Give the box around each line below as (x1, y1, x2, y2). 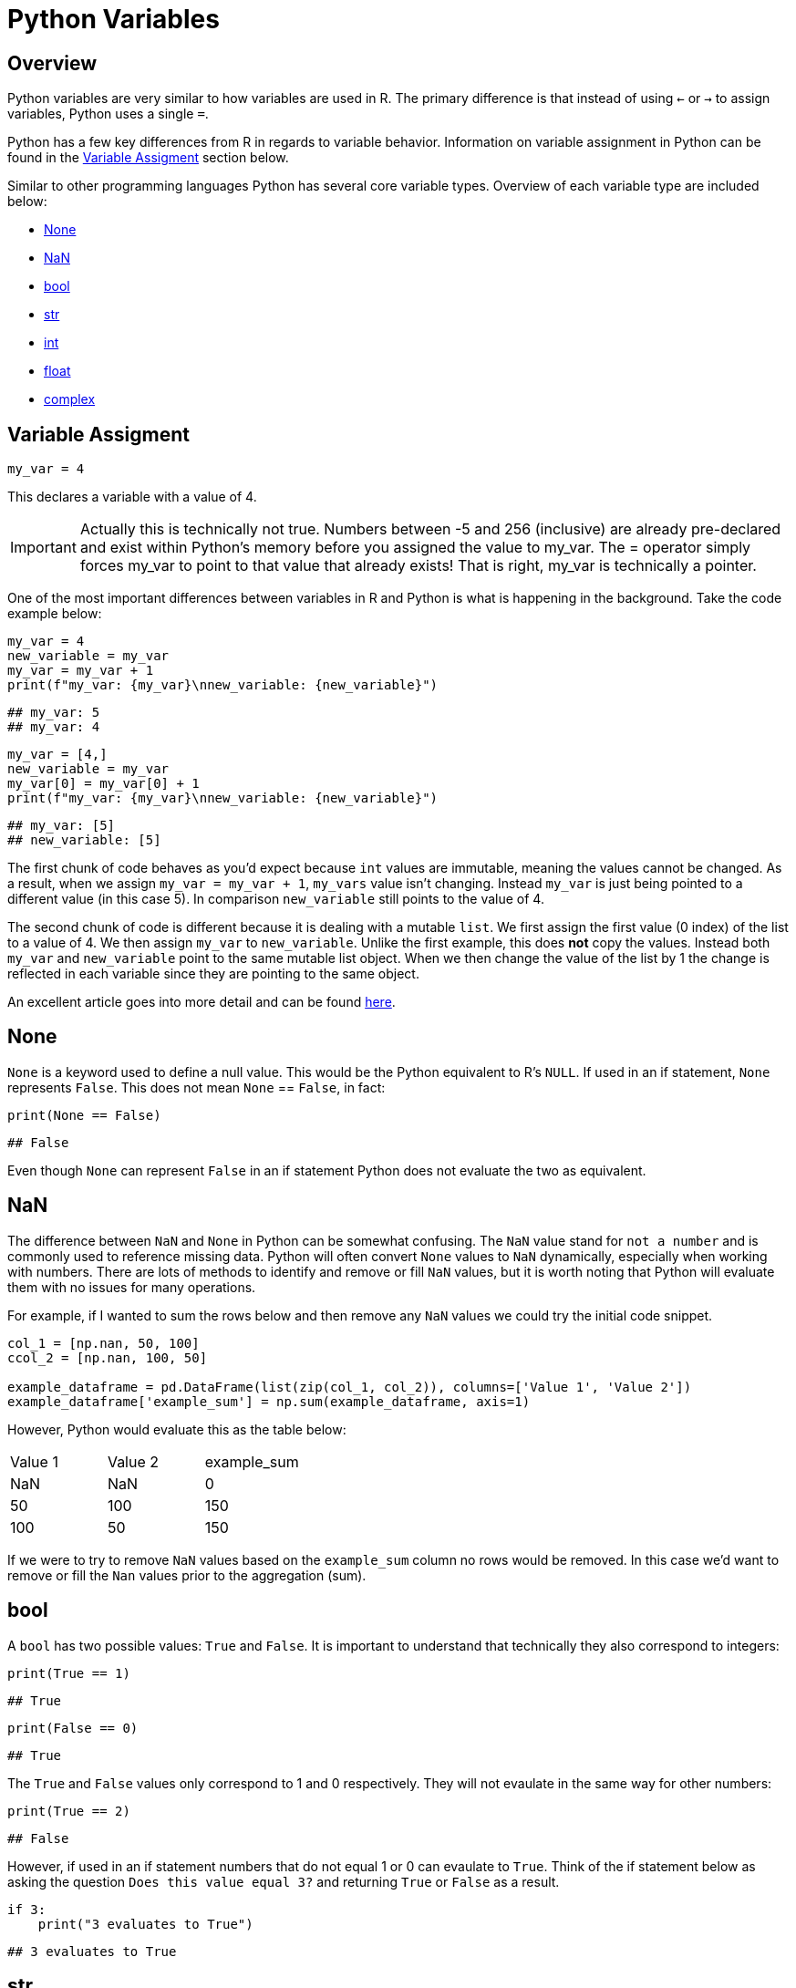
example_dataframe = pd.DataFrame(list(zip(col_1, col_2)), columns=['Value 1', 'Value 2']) (7, 1379, 692, 1394)
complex (44, 391, 96, 408)
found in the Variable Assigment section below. (7, 150, 289, 166)
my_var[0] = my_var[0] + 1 (7, 776, 200, 792)
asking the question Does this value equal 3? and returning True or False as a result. (7, 1873, 560, 1890)
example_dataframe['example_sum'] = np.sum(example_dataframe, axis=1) (7, 1393, 531, 1409)
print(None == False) (7, 1107, 161, 1123)
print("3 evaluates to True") (37, 1916, 253, 1931)
